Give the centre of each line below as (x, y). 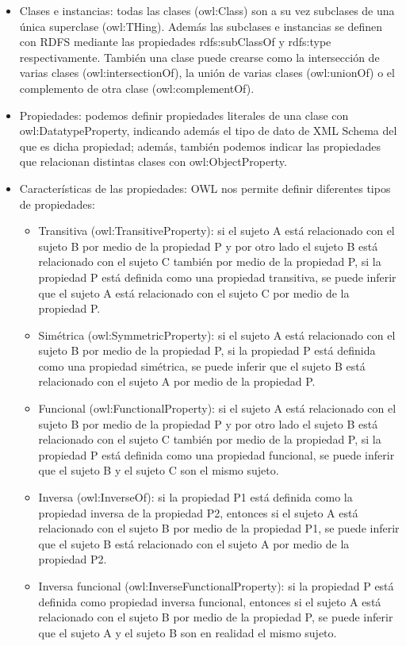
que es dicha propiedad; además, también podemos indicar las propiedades (200, 146)
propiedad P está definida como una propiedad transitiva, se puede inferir (217, 277)
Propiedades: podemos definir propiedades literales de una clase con (184, 115)
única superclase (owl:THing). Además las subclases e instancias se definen (201, 26)
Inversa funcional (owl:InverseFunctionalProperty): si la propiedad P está (216, 586)
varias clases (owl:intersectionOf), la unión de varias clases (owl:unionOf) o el (207, 73)
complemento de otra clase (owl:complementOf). (137, 88)
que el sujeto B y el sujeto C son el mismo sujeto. (159, 470)
